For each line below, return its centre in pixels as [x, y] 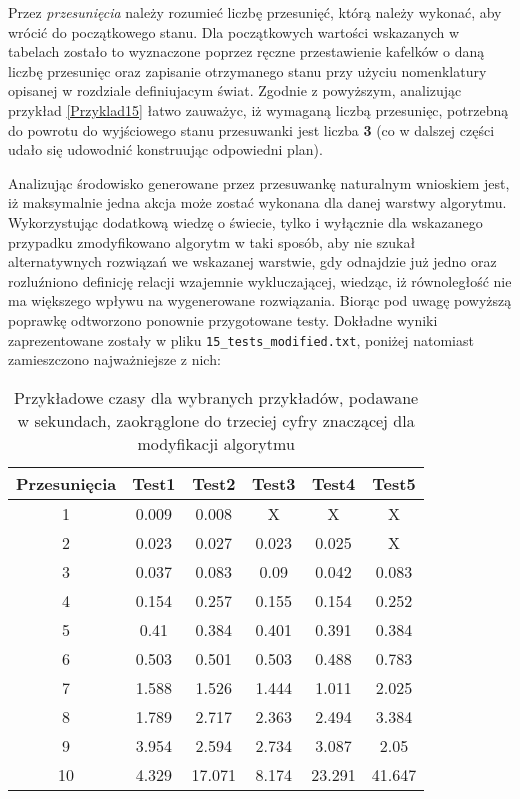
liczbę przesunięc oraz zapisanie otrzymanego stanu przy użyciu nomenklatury [247, 70]
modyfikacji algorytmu [216, 443]
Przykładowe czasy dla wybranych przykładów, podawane [216, 397]
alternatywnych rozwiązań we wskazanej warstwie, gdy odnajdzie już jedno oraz [252, 261]
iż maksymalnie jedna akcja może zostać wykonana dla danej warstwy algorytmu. [257, 202]
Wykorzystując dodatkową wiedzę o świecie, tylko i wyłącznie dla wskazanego [245, 221]
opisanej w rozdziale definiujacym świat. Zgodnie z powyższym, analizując [235, 90]
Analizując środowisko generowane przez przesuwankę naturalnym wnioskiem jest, [259, 182]
